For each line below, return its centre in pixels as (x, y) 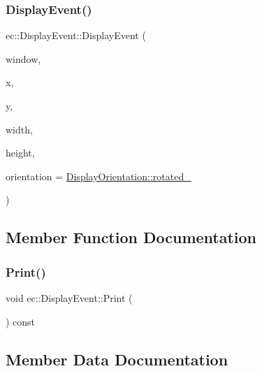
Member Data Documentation (117, 359)
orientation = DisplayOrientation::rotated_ (99, 176)
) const (21, 321)
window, (23, 58)
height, (20, 153)
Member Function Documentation (131, 237)
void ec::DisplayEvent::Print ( (69, 297)
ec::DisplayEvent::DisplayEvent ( (76, 35)
